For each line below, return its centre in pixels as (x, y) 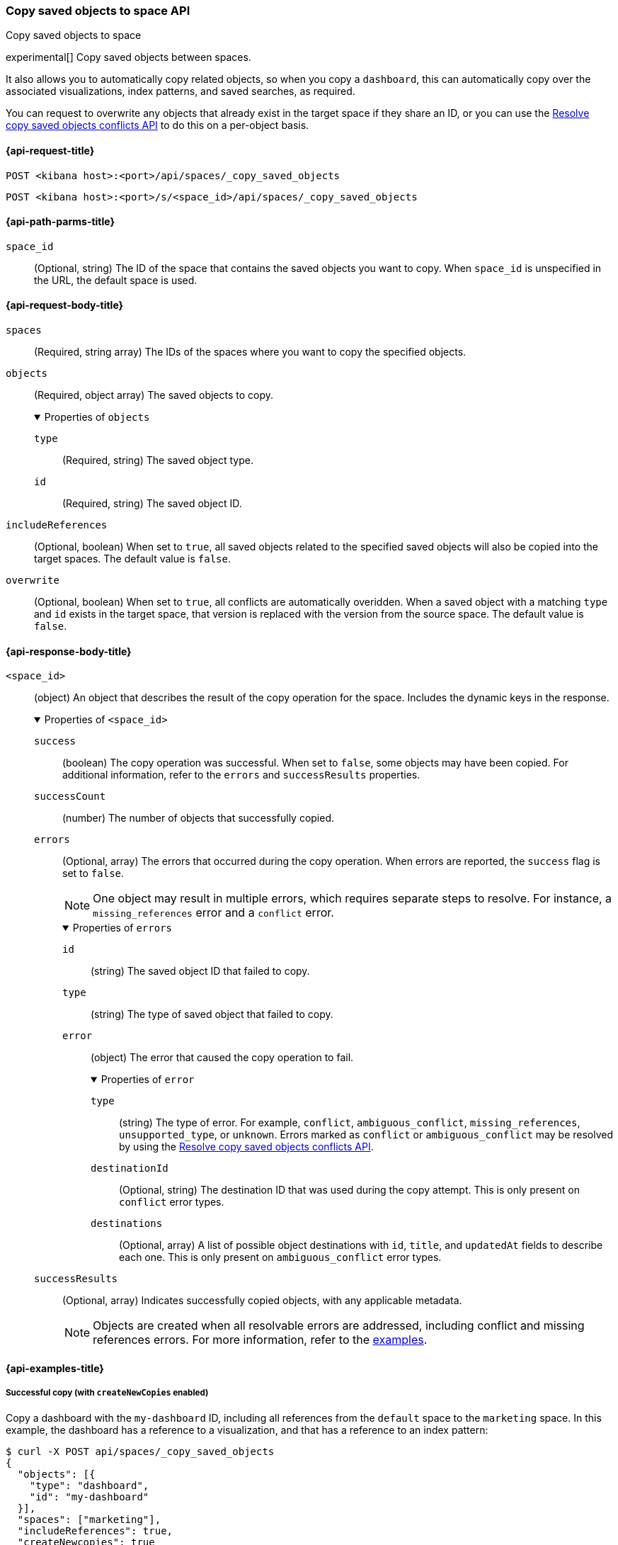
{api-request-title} (50, 150)
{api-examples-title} (55, 1368)
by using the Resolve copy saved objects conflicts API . (246, 1147)
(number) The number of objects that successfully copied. (199, 818)
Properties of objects (97, 417)
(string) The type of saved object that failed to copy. (212, 1014)
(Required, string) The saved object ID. (152, 504)
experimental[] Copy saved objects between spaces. (128, 57)
